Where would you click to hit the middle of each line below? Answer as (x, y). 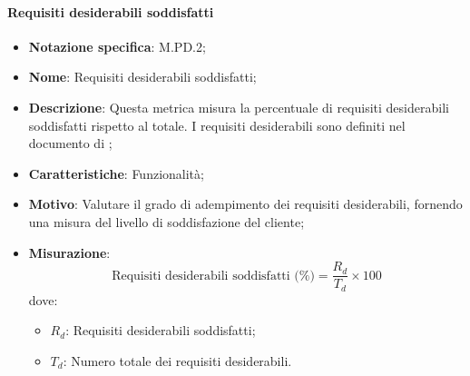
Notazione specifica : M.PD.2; (117, 46)
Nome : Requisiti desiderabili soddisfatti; (142, 77)
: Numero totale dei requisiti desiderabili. (177, 360)
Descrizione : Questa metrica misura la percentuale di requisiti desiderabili (239, 107)
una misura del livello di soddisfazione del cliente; (166, 221)
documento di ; (70, 143)
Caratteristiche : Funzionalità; (116, 173)
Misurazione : (69, 252)
